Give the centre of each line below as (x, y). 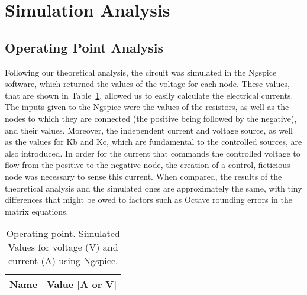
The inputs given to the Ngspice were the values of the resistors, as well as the (147, 107)
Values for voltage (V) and (63, 247)
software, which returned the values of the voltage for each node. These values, (147, 84)
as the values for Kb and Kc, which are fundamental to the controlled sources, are (153, 142)
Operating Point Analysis (84, 47)
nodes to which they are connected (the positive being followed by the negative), (151, 118)
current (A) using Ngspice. (63, 261)
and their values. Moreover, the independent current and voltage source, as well (149, 130)
